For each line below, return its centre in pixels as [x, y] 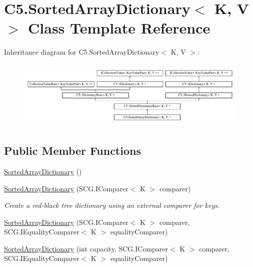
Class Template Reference [119, 28]
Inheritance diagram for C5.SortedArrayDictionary [82, 52]
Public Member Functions [72, 151]
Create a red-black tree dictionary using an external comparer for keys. [112, 205]
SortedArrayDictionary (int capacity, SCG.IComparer [86, 248]
